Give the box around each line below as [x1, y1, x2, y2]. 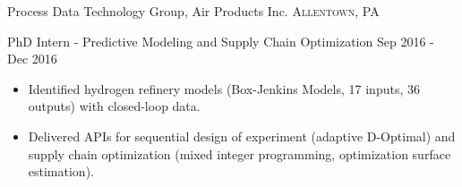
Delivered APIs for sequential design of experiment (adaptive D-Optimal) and [28, 126, 456, 145]
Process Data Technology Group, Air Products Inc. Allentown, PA [7, 2, 380, 20]
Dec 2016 [7, 49, 57, 68]
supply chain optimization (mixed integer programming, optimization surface [28, 144, 451, 163]
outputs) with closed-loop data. [28, 97, 201, 115]
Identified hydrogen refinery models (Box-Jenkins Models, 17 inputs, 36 [28, 79, 420, 98]
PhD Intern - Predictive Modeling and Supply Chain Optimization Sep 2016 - [7, 31, 434, 50]
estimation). [28, 162, 94, 181]
